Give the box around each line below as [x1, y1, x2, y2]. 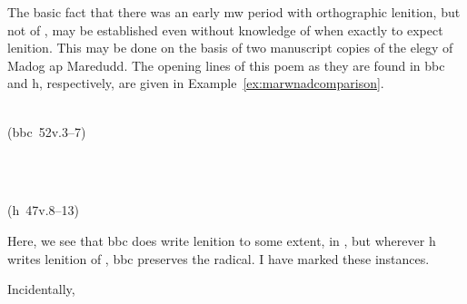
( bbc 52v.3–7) [7, 122, 86, 141]
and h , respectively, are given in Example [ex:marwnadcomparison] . [7, 74, 384, 93]
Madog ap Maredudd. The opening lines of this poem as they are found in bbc [7, 55, 445, 74]
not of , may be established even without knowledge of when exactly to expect [7, 20, 443, 39]
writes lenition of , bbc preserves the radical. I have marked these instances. [7, 249, 430, 268]
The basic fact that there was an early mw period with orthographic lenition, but [7, 3, 461, 21]
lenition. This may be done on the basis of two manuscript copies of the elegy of [7, 38, 453, 57]
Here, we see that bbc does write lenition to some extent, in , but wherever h [7, 230, 436, 250]
